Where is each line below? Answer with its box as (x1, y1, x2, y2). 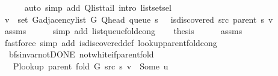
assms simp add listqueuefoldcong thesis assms (4, 25, 242, 37)
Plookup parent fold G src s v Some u (13, 59, 168, 72)
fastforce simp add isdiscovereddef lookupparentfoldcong (4, 36, 217, 48)
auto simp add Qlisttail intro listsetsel (24, 1, 171, 13)
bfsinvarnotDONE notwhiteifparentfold (8, 48, 154, 60)
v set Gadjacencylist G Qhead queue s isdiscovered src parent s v (4, 13, 273, 25)
